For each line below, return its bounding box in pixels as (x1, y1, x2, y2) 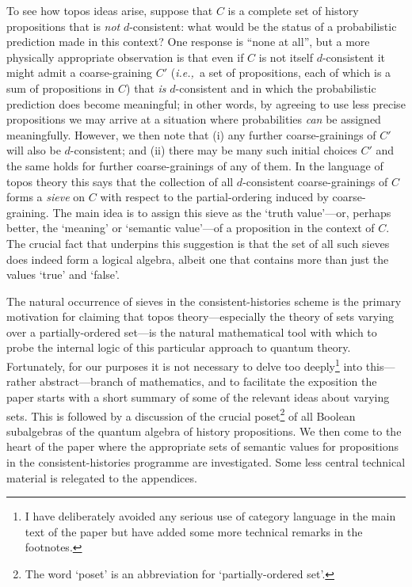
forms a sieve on (6, 189, 86, 205)
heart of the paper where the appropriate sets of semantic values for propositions (6, 438, 399, 455)
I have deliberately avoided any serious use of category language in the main (25, 508, 396, 524)
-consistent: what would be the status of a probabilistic (129, 17, 397, 34)
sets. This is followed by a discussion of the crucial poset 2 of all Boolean (6, 405, 356, 424)
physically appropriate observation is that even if (6, 48, 244, 65)
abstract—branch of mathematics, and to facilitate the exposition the (40, 373, 377, 390)
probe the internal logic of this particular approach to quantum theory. (6, 339, 351, 356)
